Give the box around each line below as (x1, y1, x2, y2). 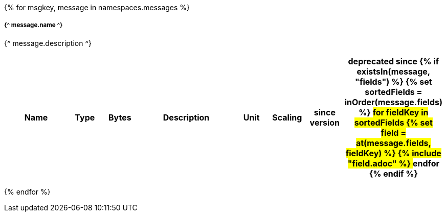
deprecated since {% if (348, 56, 439, 66)
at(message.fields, (355, 137, 431, 148)
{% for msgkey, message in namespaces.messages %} (4, 3, 190, 12)
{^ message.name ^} (4, 21, 63, 29)
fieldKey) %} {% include (345, 148, 441, 158)
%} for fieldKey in (359, 107, 429, 117)
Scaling (272, 112, 302, 123)
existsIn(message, (356, 66, 431, 77)
